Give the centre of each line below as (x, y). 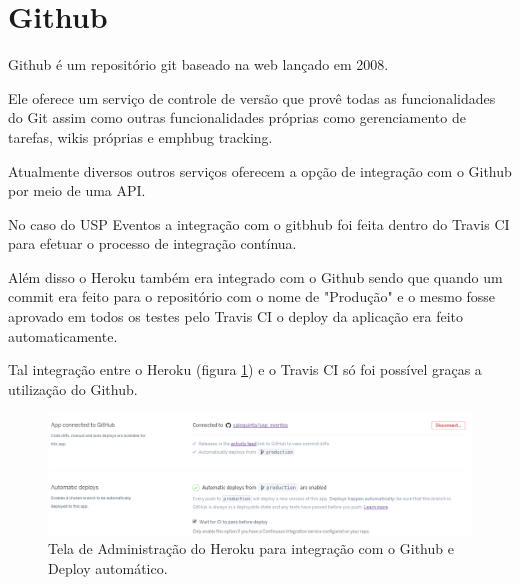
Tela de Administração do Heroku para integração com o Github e (251, 548)
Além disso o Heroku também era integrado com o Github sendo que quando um (255, 276)
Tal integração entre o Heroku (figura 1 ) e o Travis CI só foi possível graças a (245, 369)
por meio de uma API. (77, 190)
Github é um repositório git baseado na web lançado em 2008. (198, 64)
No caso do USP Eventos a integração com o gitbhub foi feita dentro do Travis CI (259, 223)
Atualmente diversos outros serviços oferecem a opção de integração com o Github (260, 170)
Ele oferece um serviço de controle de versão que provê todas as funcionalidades (252, 97)
